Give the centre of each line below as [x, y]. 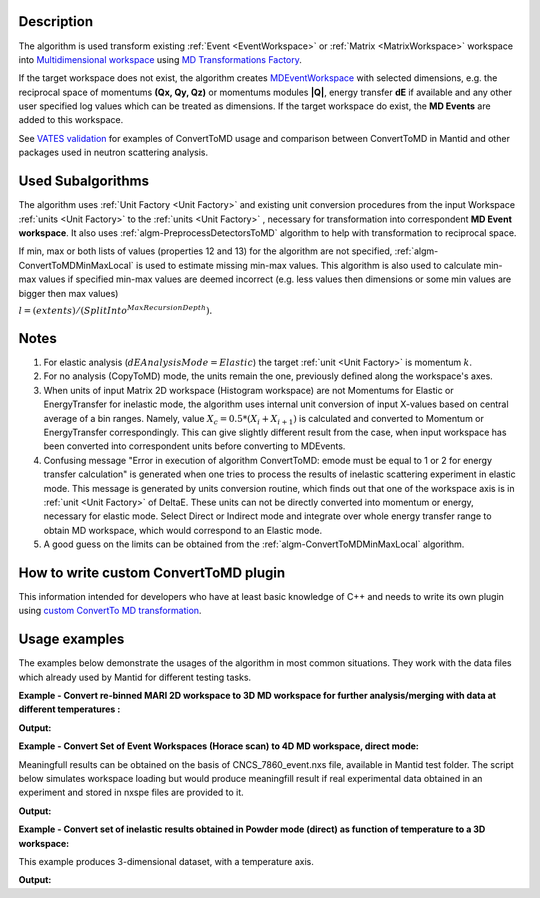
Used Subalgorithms [84, 181]
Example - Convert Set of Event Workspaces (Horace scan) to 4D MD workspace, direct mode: [219, 746]
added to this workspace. [71, 120]
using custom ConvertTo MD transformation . [110, 611]
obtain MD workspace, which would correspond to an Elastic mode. [183, 530]
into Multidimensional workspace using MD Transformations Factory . [160, 59]
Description [56, 21]
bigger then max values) [68, 293]
